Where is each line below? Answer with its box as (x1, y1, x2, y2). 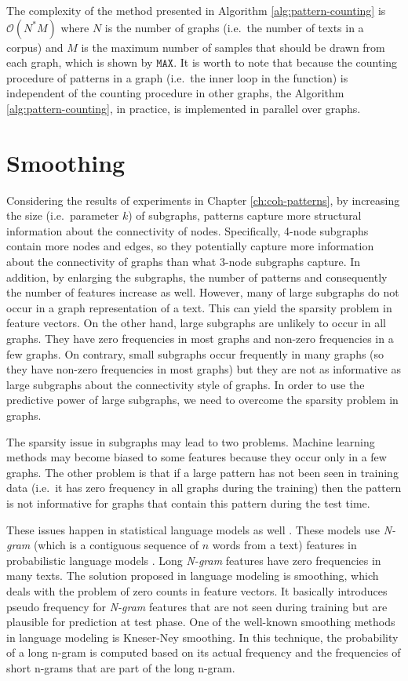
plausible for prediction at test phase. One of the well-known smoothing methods (6, 614, 395, 630)
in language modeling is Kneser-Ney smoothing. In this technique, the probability (6, 628, 399, 645)
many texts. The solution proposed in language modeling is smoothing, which (6, 567, 379, 584)
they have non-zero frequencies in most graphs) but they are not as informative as (6, 361, 402, 377)
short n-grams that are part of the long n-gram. (6, 659, 235, 676)
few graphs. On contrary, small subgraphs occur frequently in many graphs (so (6, 345, 384, 362)
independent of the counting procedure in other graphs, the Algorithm (6, 85, 344, 101)
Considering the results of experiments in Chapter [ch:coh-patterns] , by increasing (6, 191, 400, 208)
